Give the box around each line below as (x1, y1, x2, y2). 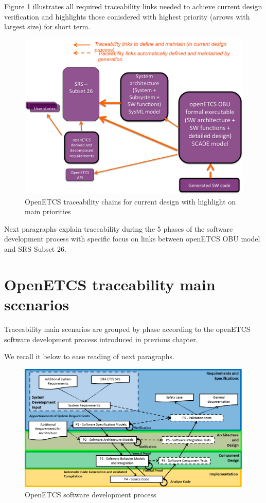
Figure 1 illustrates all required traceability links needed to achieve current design (4, 1, 262, 11)
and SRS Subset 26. (4, 244, 66, 254)
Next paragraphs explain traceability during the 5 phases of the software (4, 223, 233, 234)
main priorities (25, 206, 71, 217)
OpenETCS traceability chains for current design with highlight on (25, 196, 236, 207)
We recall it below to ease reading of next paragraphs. (4, 351, 174, 362)
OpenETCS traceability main (4, 273, 216, 294)
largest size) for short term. (4, 21, 91, 32)
